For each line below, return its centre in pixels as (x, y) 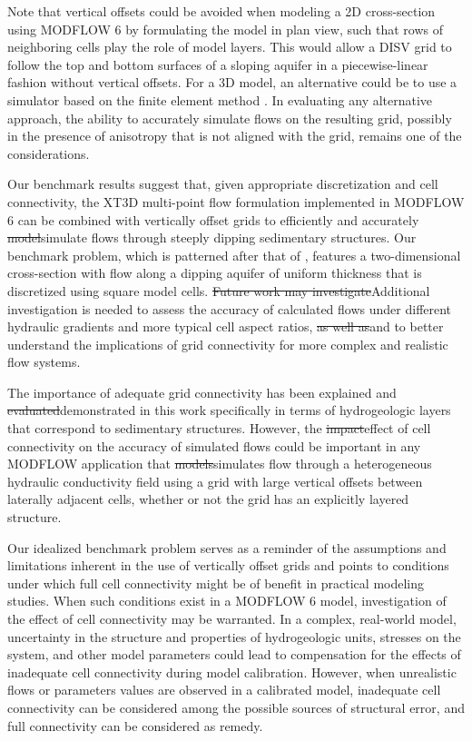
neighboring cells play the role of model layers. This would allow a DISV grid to (230, 47)
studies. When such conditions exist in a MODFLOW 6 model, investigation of (227, 601)
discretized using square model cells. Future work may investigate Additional (219, 290)
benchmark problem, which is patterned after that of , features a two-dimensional (234, 255)
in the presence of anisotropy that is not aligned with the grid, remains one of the (235, 136)
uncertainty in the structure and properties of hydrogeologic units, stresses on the (234, 636)
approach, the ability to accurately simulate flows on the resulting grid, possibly (230, 118)
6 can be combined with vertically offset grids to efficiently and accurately (213, 219)
